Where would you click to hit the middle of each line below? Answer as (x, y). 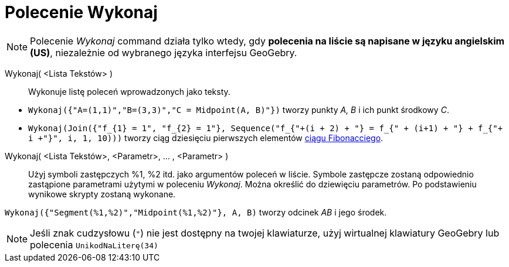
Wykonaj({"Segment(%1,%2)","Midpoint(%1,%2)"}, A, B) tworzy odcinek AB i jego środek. (196, 212)
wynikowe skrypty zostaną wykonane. (102, 194)
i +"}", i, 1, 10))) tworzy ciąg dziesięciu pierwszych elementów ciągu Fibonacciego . (206, 138)
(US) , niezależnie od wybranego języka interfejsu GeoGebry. (164, 52)
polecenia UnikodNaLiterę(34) (94, 244)
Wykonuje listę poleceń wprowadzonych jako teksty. (129, 91)
